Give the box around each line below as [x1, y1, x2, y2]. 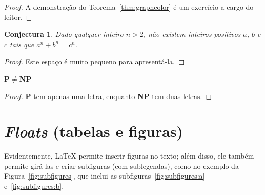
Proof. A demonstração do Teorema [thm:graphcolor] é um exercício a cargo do [4, 2, 254, 12]
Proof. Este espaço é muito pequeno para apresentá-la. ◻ [4, 56, 185, 67]
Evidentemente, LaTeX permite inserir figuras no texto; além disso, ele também [4, 150, 254, 161]
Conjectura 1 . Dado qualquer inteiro [4, 29, 124, 40]
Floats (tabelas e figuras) [4, 121, 184, 142]
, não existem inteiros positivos [143, 29, 241, 40]
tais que [10, 38, 34, 49]
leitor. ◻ [4, 11, 32, 22]
